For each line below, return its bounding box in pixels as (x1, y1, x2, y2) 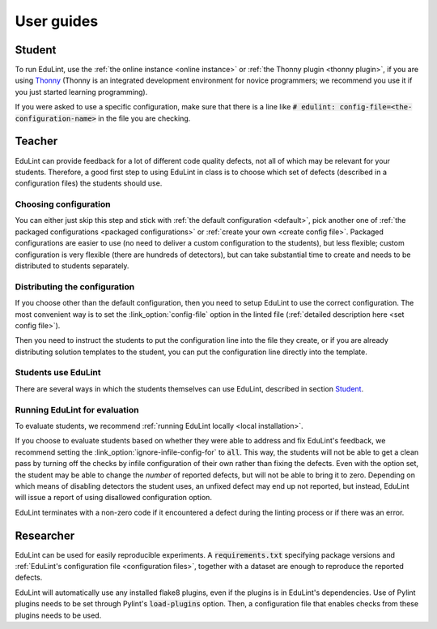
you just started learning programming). (15, 87, 148, 96)
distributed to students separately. (15, 261, 129, 271)
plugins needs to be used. (15, 610, 102, 620)
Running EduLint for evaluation (15, 404, 139, 415)
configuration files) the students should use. (15, 178, 163, 188)
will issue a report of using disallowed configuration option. (15, 493, 212, 503)
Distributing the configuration (15, 280, 135, 292)
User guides (15, 12, 99, 30)
